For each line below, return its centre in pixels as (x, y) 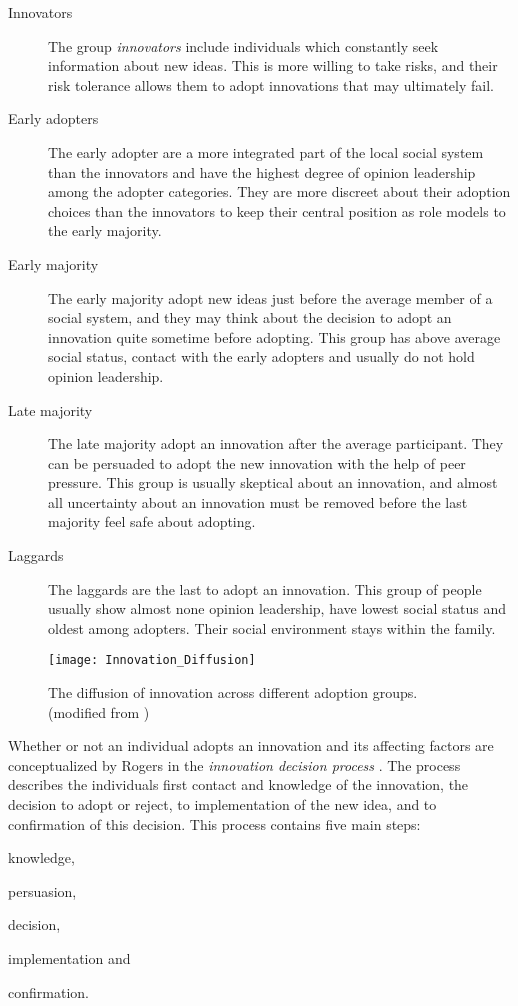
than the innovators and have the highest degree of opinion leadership (262, 171)
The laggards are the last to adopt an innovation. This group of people (265, 588)
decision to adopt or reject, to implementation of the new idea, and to (222, 804)
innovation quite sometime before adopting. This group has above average (274, 336)
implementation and (69, 958)
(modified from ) (99, 711)
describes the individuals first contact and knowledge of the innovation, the (238, 784)
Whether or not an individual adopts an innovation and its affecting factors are (251, 745)
